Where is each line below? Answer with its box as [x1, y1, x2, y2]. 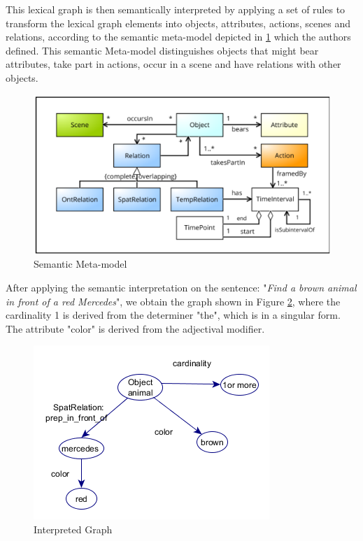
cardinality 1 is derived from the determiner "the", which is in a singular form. [6, 308, 341, 322]
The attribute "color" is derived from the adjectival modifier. [6, 321, 265, 336]
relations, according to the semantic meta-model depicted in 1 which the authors [6, 29, 351, 44]
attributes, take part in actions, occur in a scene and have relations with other [6, 57, 341, 71]
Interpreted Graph [34, 521, 113, 536]
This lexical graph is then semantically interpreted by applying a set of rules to [6, 2, 346, 16]
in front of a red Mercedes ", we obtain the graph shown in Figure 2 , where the [6, 294, 341, 308]
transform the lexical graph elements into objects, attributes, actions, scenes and [6, 15, 351, 30]
